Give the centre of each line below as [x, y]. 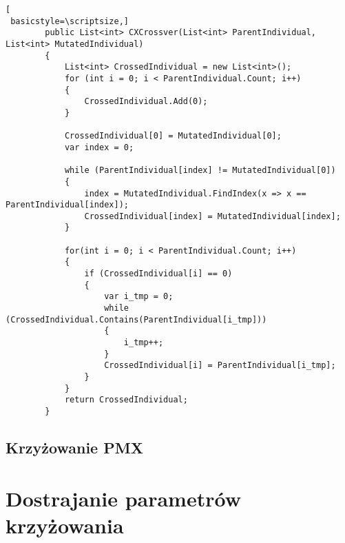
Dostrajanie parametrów [123, 498]
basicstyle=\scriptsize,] [70, 21]
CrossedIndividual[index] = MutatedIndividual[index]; [212, 216]
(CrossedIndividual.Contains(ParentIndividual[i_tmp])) [136, 319]
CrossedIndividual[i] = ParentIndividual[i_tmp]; [220, 366]
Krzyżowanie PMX [74, 448]
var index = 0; [99, 147]
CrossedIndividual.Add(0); [146, 102]
